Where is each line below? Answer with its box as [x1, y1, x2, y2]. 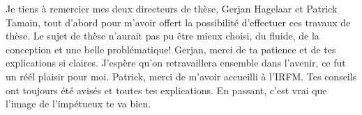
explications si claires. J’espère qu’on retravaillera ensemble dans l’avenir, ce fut [6, 55, 346, 70]
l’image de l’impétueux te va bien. [6, 96, 151, 111]
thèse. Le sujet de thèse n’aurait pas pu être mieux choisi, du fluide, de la [6, 28, 319, 43]
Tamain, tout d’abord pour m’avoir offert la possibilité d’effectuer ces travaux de [6, 15, 351, 29]
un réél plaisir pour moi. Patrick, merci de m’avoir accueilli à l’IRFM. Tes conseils [6, 69, 357, 83]
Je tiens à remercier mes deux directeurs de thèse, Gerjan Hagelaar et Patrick [6, 1, 338, 15]
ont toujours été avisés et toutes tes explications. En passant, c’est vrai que [6, 82, 327, 97]
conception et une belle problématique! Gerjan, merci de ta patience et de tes [6, 42, 336, 56]
